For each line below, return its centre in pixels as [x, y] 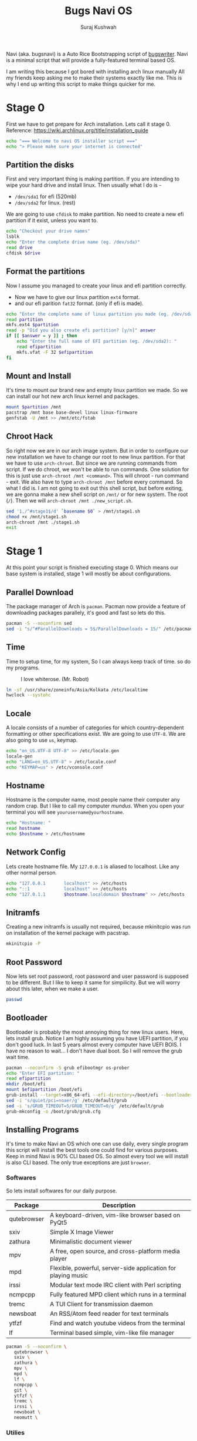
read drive [19, 248]
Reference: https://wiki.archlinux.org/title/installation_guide [77, 130]
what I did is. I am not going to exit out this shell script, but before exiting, [95, 488]
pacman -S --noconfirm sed [39, 624]
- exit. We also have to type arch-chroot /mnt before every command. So [94, 482]
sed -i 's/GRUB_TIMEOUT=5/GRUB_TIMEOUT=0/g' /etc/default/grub [85, 1106]
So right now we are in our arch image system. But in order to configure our [97, 450]
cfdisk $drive [23, 253]
